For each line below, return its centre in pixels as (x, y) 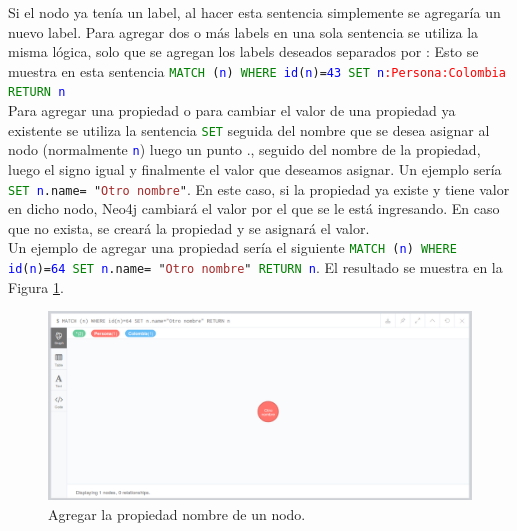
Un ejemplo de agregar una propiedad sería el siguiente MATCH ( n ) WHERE (232, 247)
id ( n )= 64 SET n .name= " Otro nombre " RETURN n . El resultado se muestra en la (255, 267)
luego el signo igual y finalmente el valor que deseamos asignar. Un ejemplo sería (255, 169)
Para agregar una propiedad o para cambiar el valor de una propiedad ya (232, 110)
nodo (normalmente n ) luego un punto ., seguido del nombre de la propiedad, (244, 149)
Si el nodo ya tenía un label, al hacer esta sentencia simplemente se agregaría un (254, 12)
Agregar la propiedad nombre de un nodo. (177, 513)
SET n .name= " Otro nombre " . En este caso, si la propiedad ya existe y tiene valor (259, 188)
